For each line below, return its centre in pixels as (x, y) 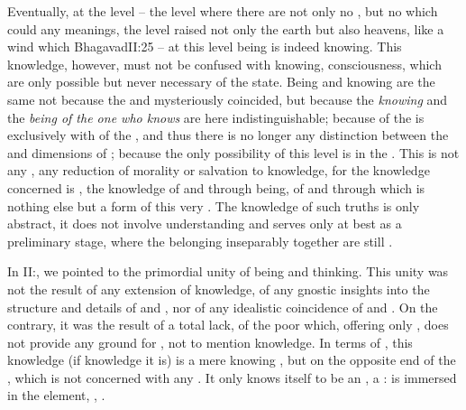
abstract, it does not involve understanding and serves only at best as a (205, 224)
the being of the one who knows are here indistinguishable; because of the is (216, 117)
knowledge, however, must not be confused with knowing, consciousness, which (224, 64)
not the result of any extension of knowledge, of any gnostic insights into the (219, 289)
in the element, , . (56, 395)
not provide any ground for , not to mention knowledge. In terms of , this (210, 342)
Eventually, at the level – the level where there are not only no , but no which (223, 11)
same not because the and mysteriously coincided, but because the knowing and (228, 99)
